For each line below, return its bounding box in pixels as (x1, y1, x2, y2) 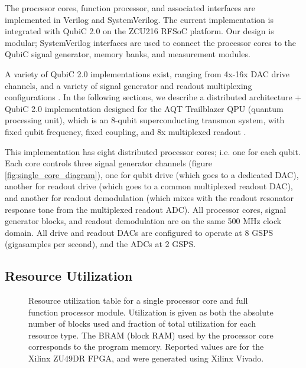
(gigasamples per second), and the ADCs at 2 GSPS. (5, 238, 196, 250)
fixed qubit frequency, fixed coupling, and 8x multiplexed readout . (5, 125, 246, 137)
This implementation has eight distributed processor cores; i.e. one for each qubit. (5, 145, 301, 157)
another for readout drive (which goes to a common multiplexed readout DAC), (5, 180, 293, 192)
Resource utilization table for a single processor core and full (28, 294, 248, 307)
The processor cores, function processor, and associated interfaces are (5, 2, 255, 14)
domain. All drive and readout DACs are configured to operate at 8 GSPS (5, 226, 274, 238)
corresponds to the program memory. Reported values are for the (28, 340, 264, 353)
